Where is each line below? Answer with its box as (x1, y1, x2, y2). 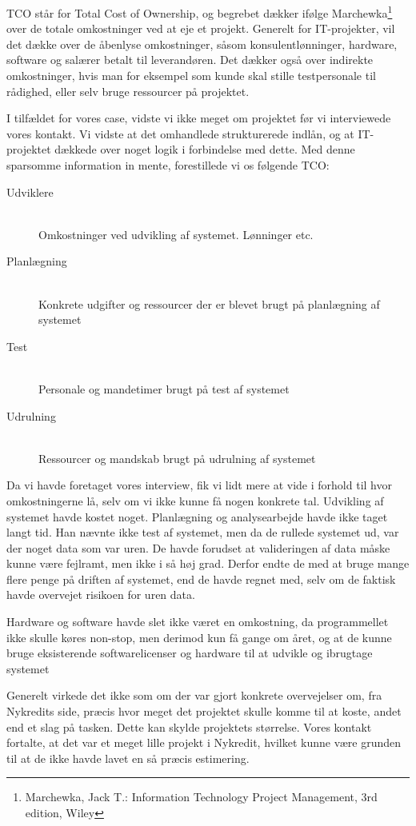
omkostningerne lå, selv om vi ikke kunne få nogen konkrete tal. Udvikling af (6, 492, 384, 509)
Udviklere (6, 183, 54, 200)
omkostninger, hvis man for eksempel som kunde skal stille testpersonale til (6, 67, 376, 84)
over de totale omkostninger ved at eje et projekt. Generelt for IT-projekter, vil (6, 20, 395, 37)
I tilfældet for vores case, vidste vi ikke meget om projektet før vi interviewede (6, 110, 391, 126)
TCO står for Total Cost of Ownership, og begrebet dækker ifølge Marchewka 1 (6, 2, 393, 21)
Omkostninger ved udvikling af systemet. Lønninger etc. (38, 225, 314, 242)
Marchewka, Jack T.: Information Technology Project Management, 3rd (25, 788, 378, 805)
